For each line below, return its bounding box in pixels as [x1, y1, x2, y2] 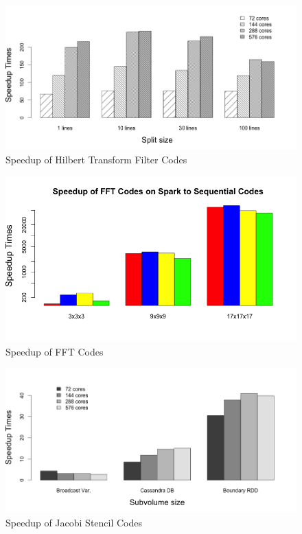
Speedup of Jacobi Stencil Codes [5, 515, 143, 529]
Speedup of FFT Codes [5, 344, 104, 358]
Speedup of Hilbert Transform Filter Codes [5, 152, 187, 167]
